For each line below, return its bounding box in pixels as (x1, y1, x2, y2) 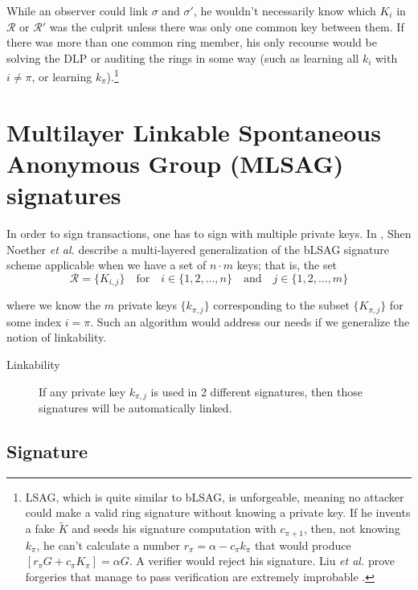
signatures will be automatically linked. (39, 399, 232, 416)
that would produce (254, 536, 351, 553)
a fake (25, 520, 55, 537)
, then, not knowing (303, 520, 400, 537)
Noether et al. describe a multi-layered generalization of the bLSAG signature (6, 240, 389, 257)
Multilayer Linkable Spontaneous (6, 115, 381, 148)
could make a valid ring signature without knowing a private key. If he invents (25, 504, 411, 521)
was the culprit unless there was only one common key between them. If (49, 18, 404, 35)
